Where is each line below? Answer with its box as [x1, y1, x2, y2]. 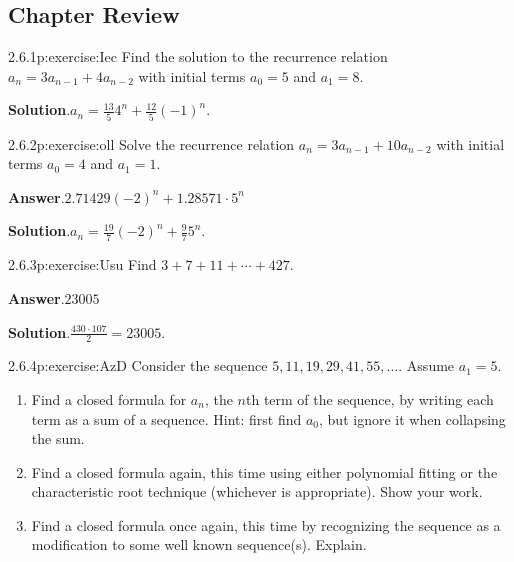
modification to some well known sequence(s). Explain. [31, 534, 367, 555]
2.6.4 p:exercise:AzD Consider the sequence [8, 355, 268, 376]
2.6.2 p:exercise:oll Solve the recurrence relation [8, 133, 295, 154]
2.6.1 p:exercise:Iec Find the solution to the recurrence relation [8, 46, 388, 67]
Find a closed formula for [31, 388, 187, 409]
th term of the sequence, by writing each [245, 388, 494, 409]
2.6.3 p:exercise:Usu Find [8, 254, 157, 275]
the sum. [31, 428, 85, 449]
